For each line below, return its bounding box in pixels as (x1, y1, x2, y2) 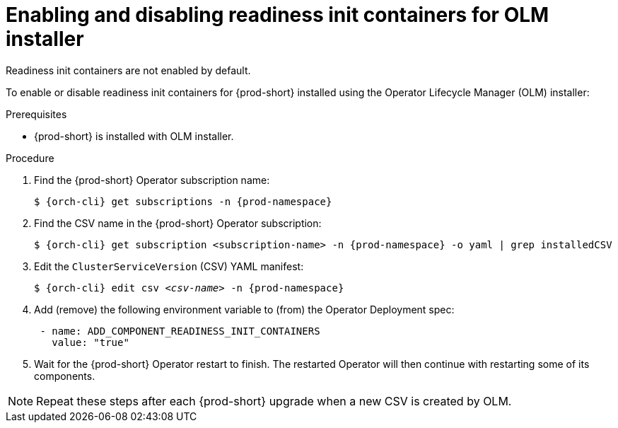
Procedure (6, 151, 54, 164)
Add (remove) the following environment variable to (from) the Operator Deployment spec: (34, 303, 455, 316)
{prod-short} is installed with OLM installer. (34, 129, 234, 142)
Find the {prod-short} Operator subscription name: (34, 173, 270, 186)
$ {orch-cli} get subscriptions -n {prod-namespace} (34, 195, 332, 207)
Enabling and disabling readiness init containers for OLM (6, 3, 549, 27)
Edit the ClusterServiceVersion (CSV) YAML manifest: (34, 260, 304, 272)
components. (34, 369, 95, 382)
